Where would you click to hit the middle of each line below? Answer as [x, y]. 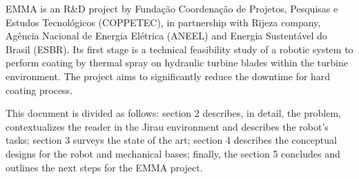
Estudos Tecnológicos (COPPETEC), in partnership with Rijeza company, [163, 22]
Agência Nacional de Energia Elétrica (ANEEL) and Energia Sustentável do [166, 36]
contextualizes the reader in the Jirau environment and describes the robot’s [167, 126]
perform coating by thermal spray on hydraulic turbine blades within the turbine [177, 63]
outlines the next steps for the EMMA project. [104, 167]
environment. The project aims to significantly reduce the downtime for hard [168, 76]
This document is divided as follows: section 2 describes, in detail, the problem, [173, 113]
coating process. [39, 89]
